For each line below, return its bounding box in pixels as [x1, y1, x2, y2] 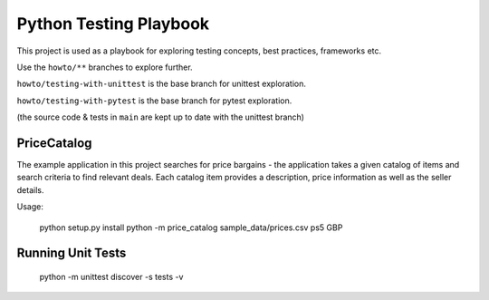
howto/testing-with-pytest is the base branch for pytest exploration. [16, 95, 292, 106]
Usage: [16, 201, 44, 212]
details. [16, 184, 44, 195]
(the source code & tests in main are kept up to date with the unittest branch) [16, 111, 305, 122]
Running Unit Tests [16, 246, 127, 261]
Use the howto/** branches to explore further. [16, 62, 194, 73]
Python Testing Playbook [16, 14, 210, 34]
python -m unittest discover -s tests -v [39, 271, 184, 282]
